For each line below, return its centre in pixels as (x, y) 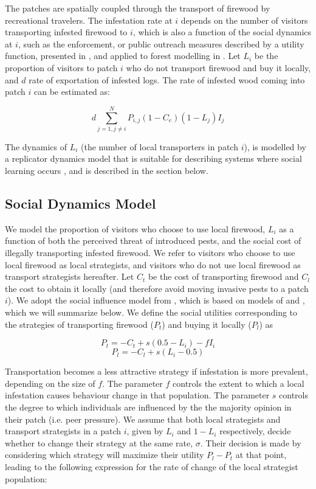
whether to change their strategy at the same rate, (99, 442)
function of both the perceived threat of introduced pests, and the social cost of (153, 241)
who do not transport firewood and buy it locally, (218, 67)
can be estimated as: (72, 92)
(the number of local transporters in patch (160, 146)
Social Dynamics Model (81, 203)
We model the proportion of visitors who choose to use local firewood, (135, 228)
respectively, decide (255, 431)
